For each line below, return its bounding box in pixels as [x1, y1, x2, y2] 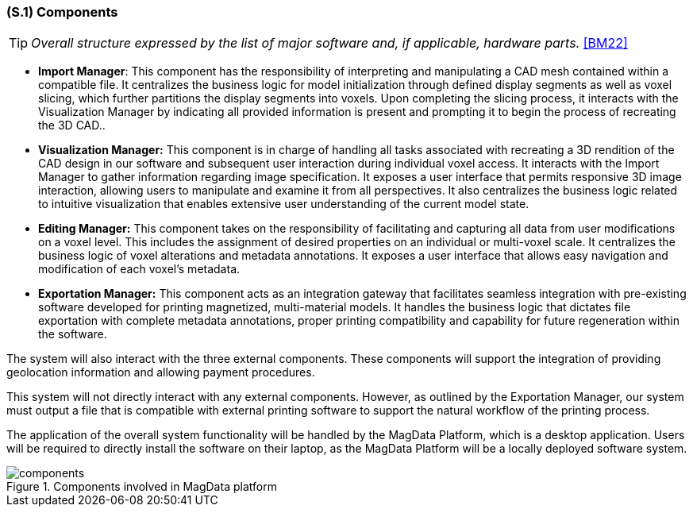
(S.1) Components [6, 4, 118, 20]
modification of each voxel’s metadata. [38, 262, 241, 276]
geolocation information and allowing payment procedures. [6, 365, 315, 380]
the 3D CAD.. [38, 118, 106, 133]
